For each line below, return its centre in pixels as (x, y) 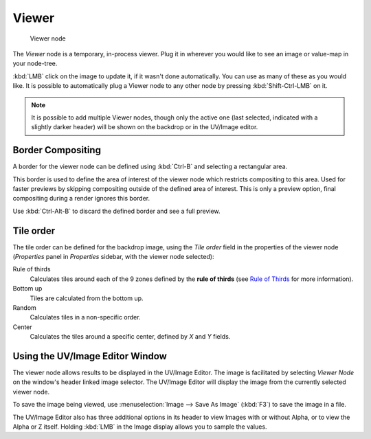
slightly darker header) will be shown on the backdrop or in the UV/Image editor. (145, 127)
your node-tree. (35, 64)
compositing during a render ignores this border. (81, 199)
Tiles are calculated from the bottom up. (87, 298)
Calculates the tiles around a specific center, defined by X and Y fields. (130, 337)
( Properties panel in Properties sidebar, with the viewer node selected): (113, 257)
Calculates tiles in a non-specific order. (85, 317)
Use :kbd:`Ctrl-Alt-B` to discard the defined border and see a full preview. (116, 211)
